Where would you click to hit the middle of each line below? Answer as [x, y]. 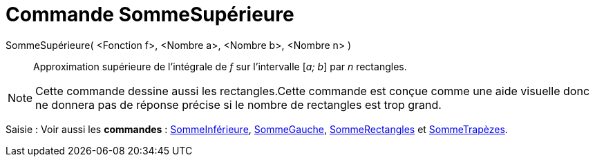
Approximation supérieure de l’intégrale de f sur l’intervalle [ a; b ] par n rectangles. [220, 66]
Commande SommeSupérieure [150, 14]
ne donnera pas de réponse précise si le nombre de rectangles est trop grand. [238, 104]
